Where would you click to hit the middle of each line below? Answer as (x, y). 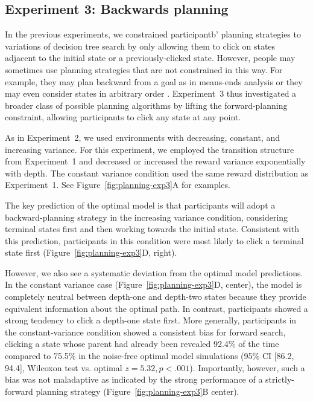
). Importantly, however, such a (247, 367)
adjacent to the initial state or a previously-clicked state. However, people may (150, 58)
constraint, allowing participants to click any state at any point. (123, 117)
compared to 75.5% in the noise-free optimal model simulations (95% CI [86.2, (150, 356)
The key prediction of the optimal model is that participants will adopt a (140, 205)
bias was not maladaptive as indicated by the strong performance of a (134, 379)
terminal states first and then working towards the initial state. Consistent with (152, 229)
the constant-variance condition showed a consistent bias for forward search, (145, 332)
